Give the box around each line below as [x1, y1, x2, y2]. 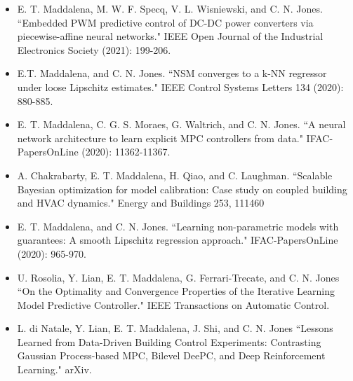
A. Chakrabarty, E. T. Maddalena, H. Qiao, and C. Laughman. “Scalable [17, 167, 333, 182]
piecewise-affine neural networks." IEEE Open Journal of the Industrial [17, 29, 324, 43]
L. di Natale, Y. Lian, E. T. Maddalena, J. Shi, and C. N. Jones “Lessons [17, 321, 333, 335]
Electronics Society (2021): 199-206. [17, 42, 171, 57]
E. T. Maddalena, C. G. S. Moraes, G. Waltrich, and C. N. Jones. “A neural [17, 117, 346, 132]
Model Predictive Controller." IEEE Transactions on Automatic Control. [17, 297, 330, 312]
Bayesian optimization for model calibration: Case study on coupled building [17, 181, 347, 196]
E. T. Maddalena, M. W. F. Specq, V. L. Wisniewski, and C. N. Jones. [17, 1, 323, 15]
